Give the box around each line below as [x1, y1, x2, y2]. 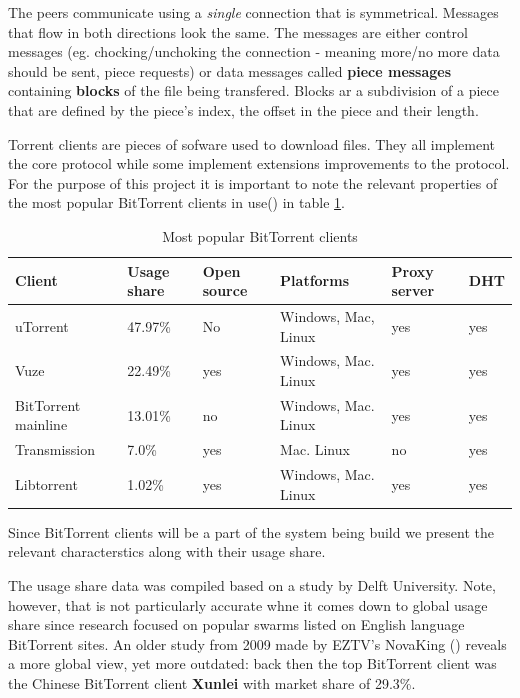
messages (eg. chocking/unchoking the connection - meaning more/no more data [8, 41, 500, 62]
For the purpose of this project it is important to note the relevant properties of [8, 172, 498, 193]
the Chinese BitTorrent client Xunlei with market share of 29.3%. [8, 672, 416, 693]
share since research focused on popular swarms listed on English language [8, 614, 465, 635]
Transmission [15, 439, 95, 460]
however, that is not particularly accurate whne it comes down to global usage [8, 594, 488, 615]
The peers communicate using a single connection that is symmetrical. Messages [8, 2, 499, 22]
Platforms [280, 270, 350, 291]
